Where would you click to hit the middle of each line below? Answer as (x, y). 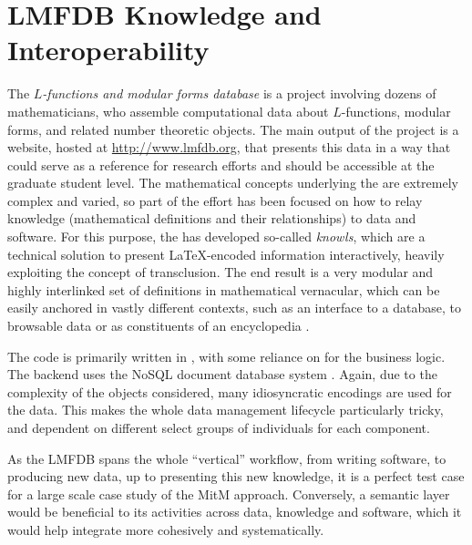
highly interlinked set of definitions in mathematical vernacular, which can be (224, 289)
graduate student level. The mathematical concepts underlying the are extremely (233, 183)
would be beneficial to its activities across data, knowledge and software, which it (235, 512)
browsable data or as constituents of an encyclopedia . (159, 326)
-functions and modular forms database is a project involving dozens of (239, 93)
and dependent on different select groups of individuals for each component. (219, 427)
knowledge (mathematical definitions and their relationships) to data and (212, 218)
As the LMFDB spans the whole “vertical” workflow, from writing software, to (227, 458)
